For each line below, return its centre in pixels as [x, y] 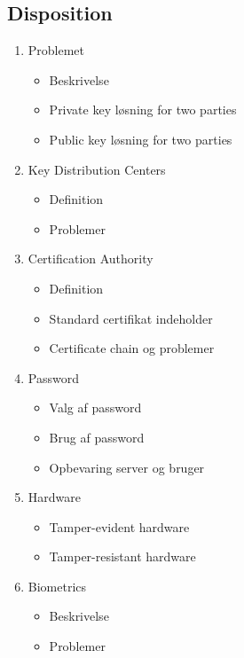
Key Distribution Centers [97, 169]
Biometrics [57, 586]
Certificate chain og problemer [132, 348]
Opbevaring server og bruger [127, 467]
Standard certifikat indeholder [131, 318]
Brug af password [97, 437]
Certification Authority [91, 258]
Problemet [56, 50]
